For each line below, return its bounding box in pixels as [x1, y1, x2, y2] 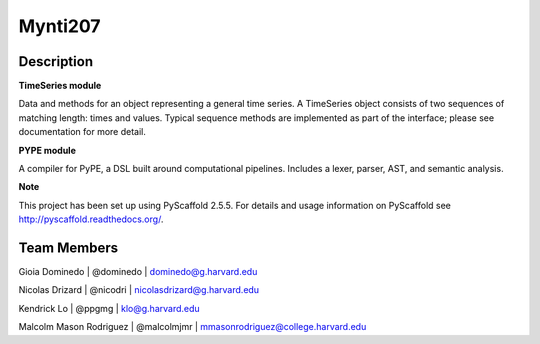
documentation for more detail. [18, 126, 147, 138]
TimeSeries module [18, 80, 102, 92]
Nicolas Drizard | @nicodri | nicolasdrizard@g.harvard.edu [18, 284, 260, 296]
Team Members [18, 240, 119, 256]
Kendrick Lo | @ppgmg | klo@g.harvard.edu [18, 302, 200, 314]
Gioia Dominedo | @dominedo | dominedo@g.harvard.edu [18, 266, 258, 278]
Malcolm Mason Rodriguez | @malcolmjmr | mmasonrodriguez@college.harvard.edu [18, 321, 367, 333]
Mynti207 [18, 15, 101, 37]
